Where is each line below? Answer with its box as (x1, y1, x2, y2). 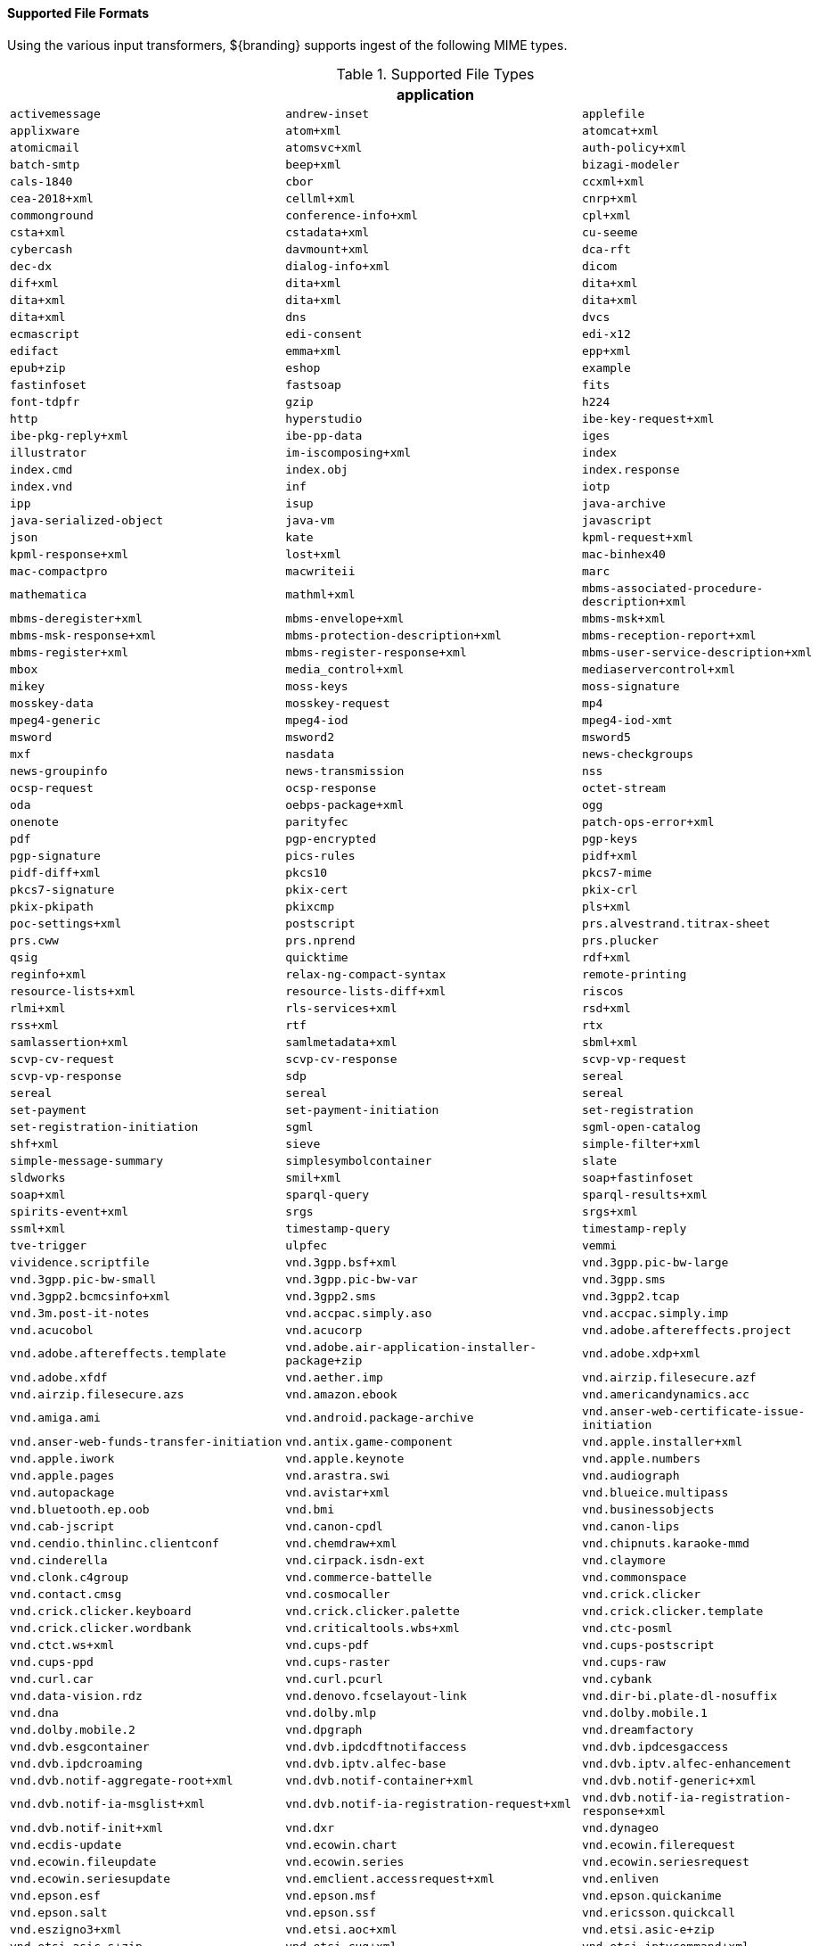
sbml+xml (581, 1035, 638, 1049)
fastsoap (285, 377, 341, 392)
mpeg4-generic (10, 713, 101, 727)
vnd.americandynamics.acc (581, 1387, 749, 1401)
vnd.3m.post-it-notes (10, 1306, 150, 1320)
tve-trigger (10, 1238, 87, 1252)
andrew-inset (285, 106, 370, 120)
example (581, 360, 631, 375)
